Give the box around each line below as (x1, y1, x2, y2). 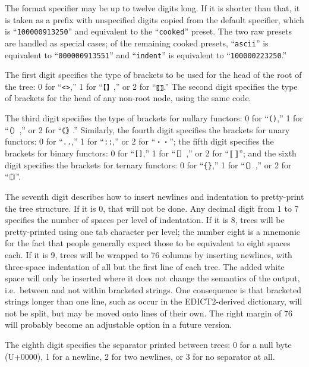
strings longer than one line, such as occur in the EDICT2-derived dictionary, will (5, 295, 302, 308)
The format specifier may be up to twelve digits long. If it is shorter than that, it (5, 2, 300, 14)
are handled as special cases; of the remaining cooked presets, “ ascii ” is (5, 36, 269, 49)
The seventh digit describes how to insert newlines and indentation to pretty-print (5, 190, 304, 202)
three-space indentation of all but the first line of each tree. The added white (5, 260, 285, 272)
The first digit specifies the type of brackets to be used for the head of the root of (5, 68, 302, 81)
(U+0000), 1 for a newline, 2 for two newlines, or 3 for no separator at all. (5, 350, 275, 362)
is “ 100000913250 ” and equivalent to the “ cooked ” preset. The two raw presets (5, 25, 292, 37)
